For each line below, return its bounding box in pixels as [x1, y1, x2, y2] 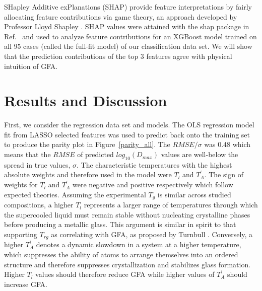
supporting [4, 229, 37, 239]
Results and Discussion [4, 90, 167, 111]
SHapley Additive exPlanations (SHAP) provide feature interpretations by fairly [4, 2, 252, 12]
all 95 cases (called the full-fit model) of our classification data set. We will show [4, 41, 252, 51]
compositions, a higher [4, 199, 74, 210]
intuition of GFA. [4, 60, 58, 71]
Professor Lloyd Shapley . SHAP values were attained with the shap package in [4, 21, 249, 32]
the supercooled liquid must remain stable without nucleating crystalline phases [4, 209, 250, 220]
